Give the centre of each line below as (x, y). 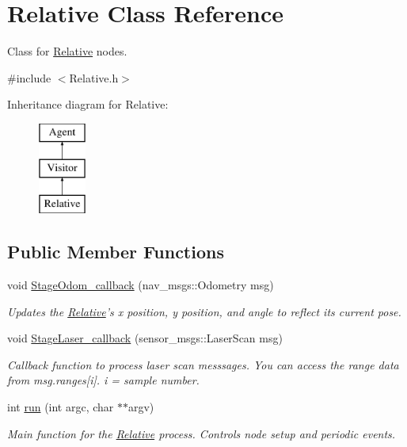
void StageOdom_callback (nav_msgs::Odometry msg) (141, 285)
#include (29, 77)
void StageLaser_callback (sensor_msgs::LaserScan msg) (145, 338)
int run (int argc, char (61, 407)
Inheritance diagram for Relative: (88, 104)
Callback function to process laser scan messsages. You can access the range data (203, 364)
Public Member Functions (116, 252)
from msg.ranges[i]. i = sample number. (103, 380)
